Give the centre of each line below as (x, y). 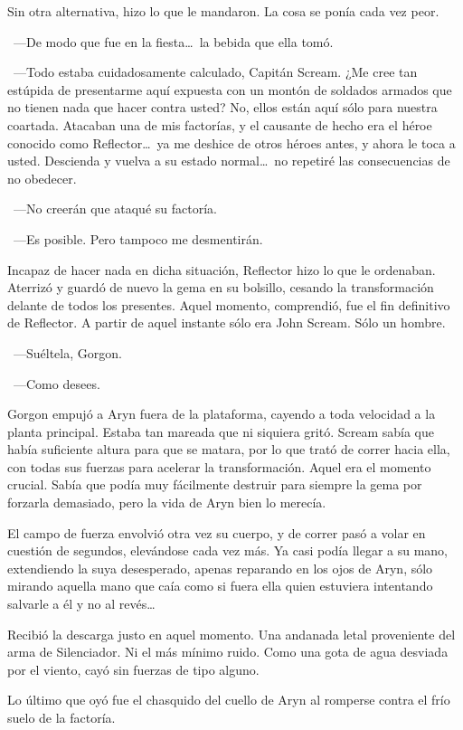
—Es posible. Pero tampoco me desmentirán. (138, 238)
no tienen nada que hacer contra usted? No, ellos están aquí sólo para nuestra (222, 107)
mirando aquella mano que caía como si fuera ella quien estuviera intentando (220, 586)
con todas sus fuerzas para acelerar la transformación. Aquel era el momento (219, 466)
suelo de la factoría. (61, 717)
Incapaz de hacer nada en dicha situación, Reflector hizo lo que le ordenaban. (222, 269)
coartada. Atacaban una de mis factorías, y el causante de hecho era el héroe (220, 124)
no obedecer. (42, 178)
